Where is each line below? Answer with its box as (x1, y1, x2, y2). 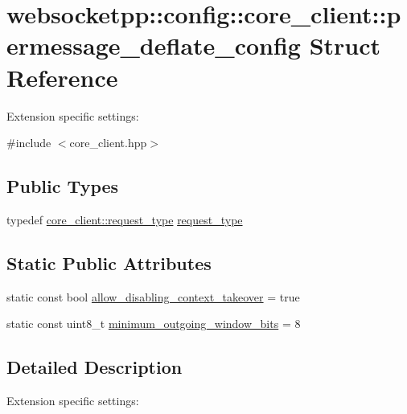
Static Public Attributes (6, 250, 212, 275)
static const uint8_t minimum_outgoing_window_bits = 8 (6, 315, 301, 332)
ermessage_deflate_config (6, 29, 301, 62)
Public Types (6, 174, 119, 199)
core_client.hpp (69, 134, 147, 151)
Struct (309, 29, 381, 62)
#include (6, 134, 51, 151)
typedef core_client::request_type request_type (6, 211, 243, 227)
